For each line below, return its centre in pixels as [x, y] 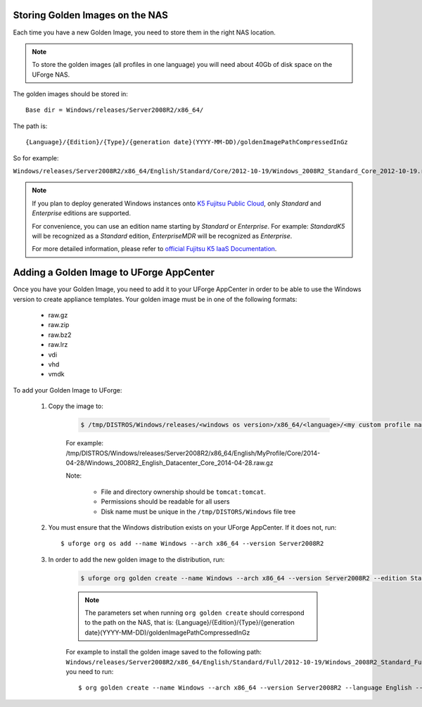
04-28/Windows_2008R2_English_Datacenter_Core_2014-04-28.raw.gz [170, 463]
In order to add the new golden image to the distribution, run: [136, 559]
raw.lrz [58, 345]
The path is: [30, 126]
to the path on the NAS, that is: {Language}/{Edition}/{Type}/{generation [190, 623]
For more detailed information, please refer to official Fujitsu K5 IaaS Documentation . [154, 249]
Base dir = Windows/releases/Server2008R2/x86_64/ [115, 110]
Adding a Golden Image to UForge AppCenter [114, 273]
